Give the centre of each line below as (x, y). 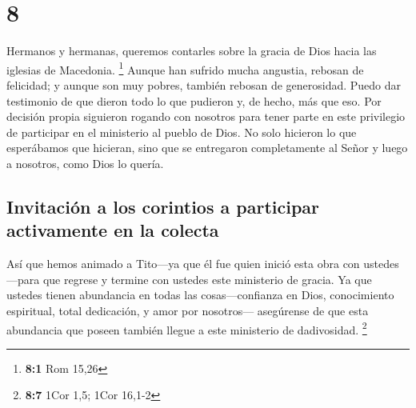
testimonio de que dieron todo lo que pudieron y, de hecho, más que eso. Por (194, 100)
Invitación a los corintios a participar (163, 206)
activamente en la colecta (113, 230)
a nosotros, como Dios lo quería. (85, 163)
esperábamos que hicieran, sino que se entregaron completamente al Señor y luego (207, 148)
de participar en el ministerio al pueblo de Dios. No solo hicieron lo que (182, 132)
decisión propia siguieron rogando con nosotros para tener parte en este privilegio (206, 116)
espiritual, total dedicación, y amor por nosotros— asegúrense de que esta (188, 310)
